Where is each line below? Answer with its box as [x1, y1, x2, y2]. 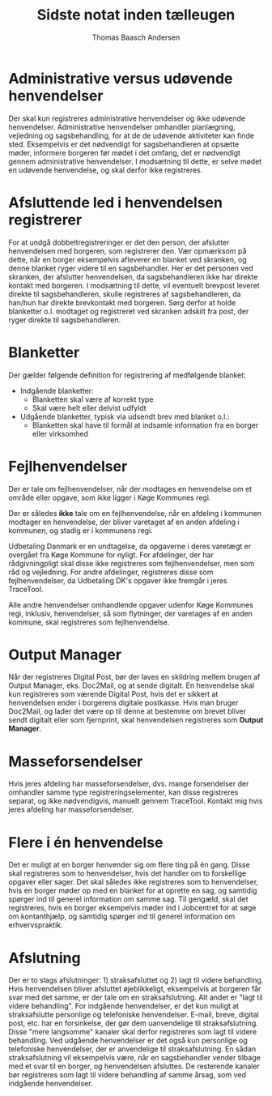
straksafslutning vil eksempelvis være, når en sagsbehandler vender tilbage [8, 1053, 261, 1063]
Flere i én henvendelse [8, 833, 164, 851]
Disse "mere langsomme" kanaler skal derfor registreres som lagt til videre [8, 1027, 257, 1037]
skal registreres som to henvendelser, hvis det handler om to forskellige [8, 868, 247, 878]
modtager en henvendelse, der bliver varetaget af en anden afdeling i [8, 517, 240, 527]
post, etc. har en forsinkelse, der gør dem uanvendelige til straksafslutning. [8, 1018, 259, 1028]
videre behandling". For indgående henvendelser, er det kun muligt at [8, 1001, 240, 1011]
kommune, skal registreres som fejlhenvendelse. [8, 617, 170, 627]
